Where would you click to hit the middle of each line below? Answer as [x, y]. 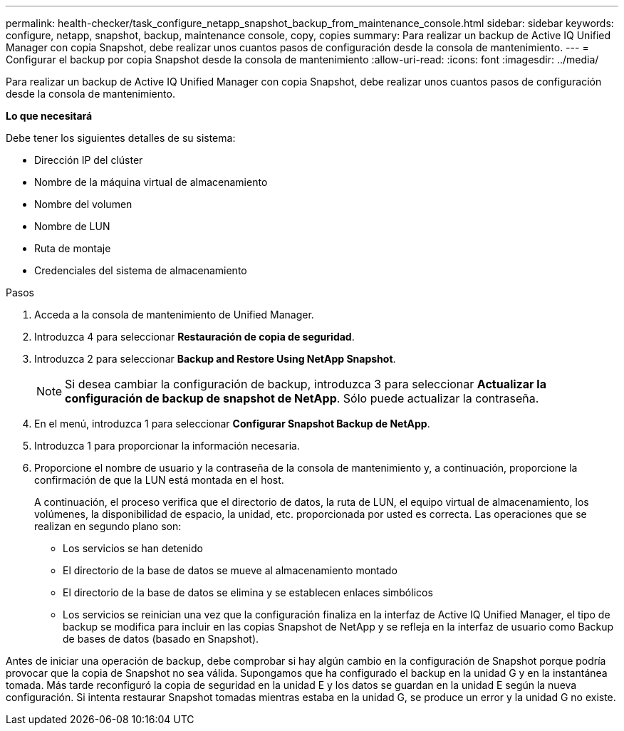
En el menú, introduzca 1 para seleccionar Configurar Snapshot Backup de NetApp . [232, 424]
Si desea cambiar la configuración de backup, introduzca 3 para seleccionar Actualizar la [306, 384]
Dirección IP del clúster [89, 160]
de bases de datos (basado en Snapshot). [161, 639]
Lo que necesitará [49, 116]
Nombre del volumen [83, 204]
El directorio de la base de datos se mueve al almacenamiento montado [230, 570]
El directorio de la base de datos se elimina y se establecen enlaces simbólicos [248, 592]
